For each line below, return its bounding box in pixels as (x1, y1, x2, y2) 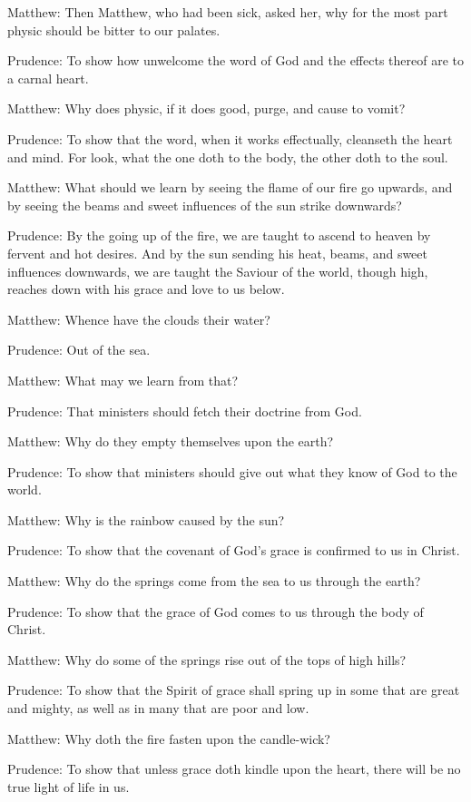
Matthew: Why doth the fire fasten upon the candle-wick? (7, 729, 330, 748)
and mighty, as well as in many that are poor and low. (7, 699, 309, 718)
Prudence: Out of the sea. (7, 340, 151, 359)
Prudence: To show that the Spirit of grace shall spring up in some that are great (7, 680, 460, 699)
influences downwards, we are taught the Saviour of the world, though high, (7, 261, 428, 280)
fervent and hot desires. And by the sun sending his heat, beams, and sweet (7, 243, 427, 262)
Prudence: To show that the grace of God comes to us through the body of (7, 601, 424, 621)
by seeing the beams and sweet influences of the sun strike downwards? (7, 195, 402, 214)
